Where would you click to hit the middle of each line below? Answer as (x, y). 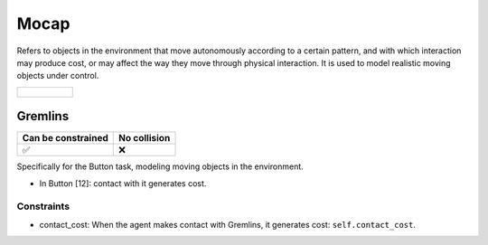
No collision (145, 138)
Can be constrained (65, 138)
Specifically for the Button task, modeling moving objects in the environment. (160, 166)
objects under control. (58, 76)
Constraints (43, 206)
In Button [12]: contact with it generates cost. (123, 183)
